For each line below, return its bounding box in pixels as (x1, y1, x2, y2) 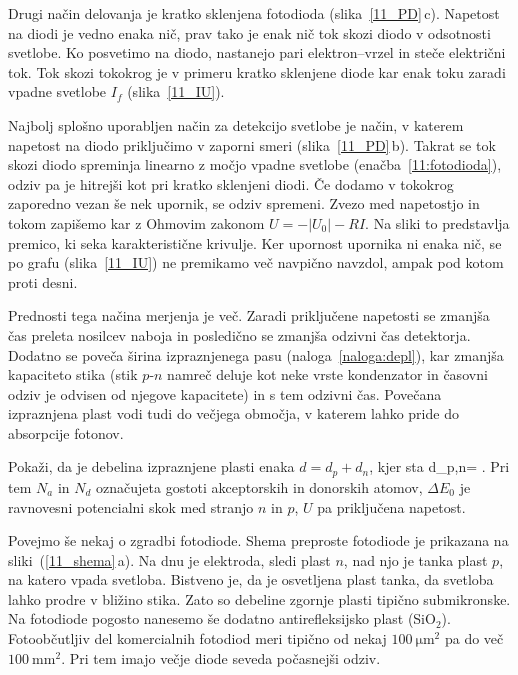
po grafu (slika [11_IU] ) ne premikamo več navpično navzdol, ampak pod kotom (8, 252, 504, 273)
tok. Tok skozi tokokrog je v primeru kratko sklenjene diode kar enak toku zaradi (8, 61, 506, 82)
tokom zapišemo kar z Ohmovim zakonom (8, 212, 265, 233)
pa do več (444, 628, 504, 649)
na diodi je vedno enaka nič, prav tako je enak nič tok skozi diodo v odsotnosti (8, 22, 491, 43)
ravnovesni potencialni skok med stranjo (8, 496, 254, 517)
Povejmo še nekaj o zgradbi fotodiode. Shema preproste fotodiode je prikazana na (8, 530, 509, 551)
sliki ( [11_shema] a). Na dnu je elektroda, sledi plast (8, 549, 331, 570)
